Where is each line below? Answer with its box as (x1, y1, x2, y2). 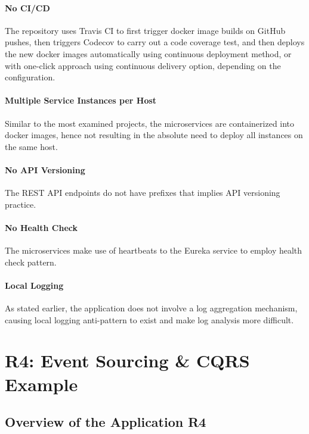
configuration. (5, 71, 55, 83)
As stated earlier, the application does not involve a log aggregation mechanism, (5, 302, 298, 314)
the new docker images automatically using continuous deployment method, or (5, 47, 292, 60)
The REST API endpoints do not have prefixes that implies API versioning (5, 186, 280, 199)
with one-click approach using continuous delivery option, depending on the (5, 59, 281, 71)
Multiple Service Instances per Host (5, 94, 157, 107)
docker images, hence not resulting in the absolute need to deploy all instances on (5, 129, 303, 141)
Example (5, 371, 78, 396)
